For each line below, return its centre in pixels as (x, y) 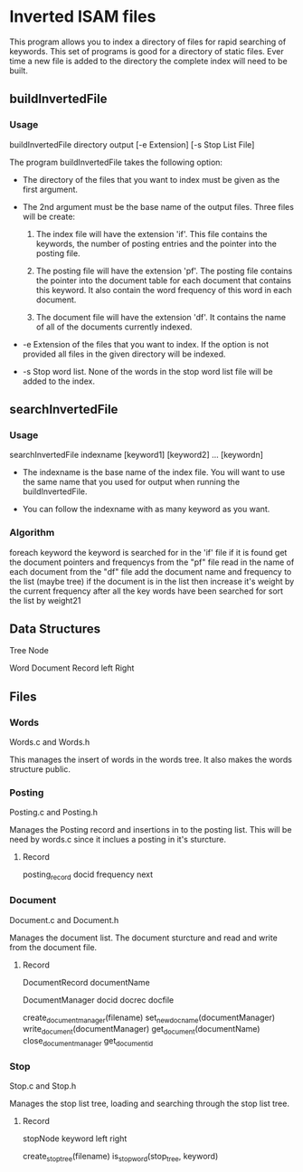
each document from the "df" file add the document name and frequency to (151, 571)
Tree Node (29, 651)
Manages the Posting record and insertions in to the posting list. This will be (151, 830)
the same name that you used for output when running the (131, 482)
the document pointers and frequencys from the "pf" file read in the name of (152, 562)
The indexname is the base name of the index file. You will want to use (154, 472)
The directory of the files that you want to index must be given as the (151, 179)
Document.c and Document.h (64, 919)
